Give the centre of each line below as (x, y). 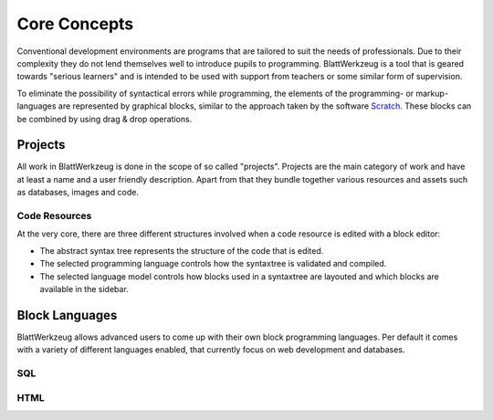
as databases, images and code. (78, 193)
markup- (432, 93)
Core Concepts (75, 24)
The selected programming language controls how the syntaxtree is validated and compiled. (213, 264)
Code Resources (54, 215)
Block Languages (67, 315)
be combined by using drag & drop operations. (105, 119)
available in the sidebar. (84, 289)
